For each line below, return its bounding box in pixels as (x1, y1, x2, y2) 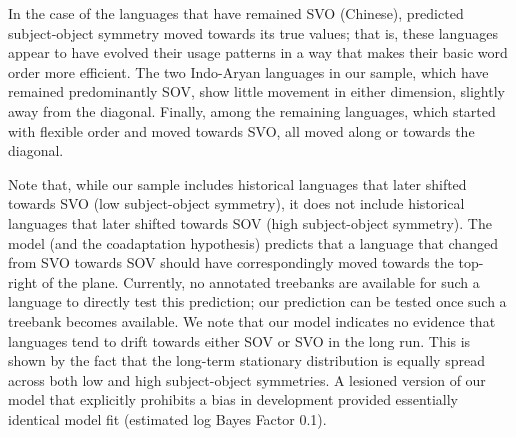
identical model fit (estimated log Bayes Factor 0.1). (8, 408, 327, 429)
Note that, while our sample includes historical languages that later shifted (8, 173, 467, 194)
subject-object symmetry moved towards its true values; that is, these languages (8, 22, 498, 43)
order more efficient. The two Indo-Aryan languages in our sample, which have (8, 61, 489, 82)
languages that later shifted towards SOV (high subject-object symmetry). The (8, 212, 492, 233)
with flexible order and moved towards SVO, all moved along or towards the (8, 120, 475, 141)
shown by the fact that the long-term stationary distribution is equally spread (8, 350, 485, 371)
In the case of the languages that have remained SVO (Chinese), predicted (8, 3, 464, 23)
